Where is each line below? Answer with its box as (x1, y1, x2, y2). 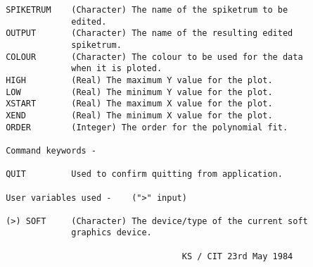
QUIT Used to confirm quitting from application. (6, 169, 283, 180)
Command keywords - (6, 145, 97, 156)
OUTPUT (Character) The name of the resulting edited (6, 28, 293, 39)
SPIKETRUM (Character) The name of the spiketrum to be (6, 5, 288, 15)
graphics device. (71, 228, 152, 238)
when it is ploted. (71, 63, 162, 74)
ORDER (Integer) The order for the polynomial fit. (6, 122, 288, 132)
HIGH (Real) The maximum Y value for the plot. (6, 75, 273, 85)
